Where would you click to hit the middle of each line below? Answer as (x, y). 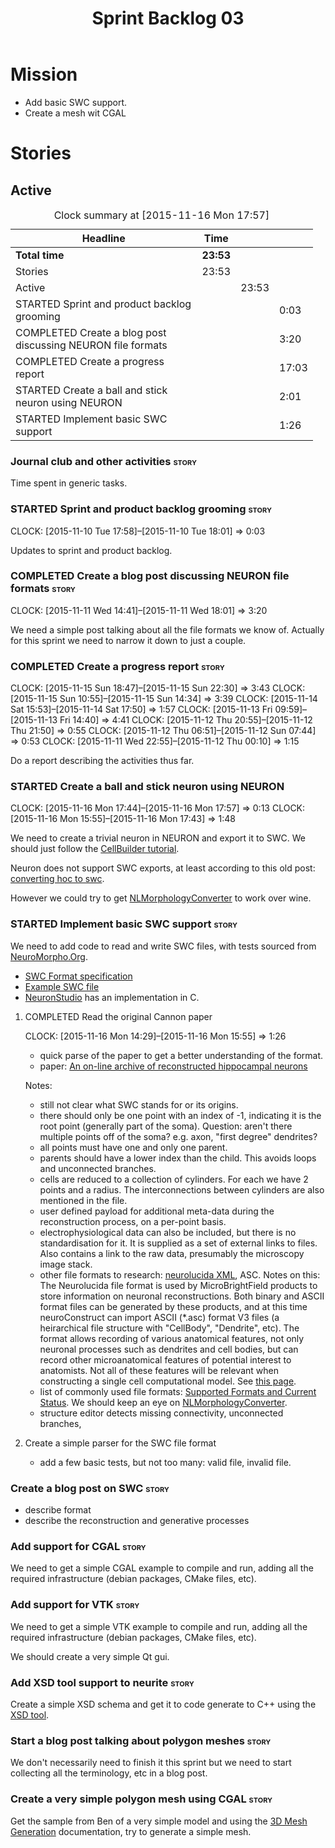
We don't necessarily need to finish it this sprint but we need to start (151, 1763)
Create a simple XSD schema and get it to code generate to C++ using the (163, 1704)
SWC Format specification (78, 976)
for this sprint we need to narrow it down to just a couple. (128, 640)
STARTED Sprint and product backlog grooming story (141, 509)
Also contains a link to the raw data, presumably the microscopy (172, 1253)
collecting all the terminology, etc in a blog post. (109, 1773)
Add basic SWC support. (76, 102)
